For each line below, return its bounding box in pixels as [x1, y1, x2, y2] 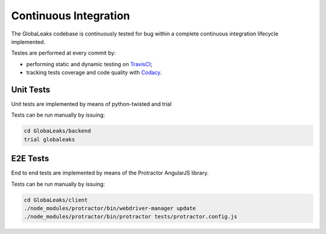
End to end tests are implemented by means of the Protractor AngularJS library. [11, 169, 209, 177]
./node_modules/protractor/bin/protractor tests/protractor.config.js [24, 214, 238, 220]
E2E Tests [11, 153, 50, 164]
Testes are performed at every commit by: [11, 49, 116, 57]
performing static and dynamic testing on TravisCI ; [26, 60, 153, 67]
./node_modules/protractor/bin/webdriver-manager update [24, 205, 196, 212]
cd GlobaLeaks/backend [24, 128, 91, 135]
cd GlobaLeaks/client [24, 196, 88, 203]
